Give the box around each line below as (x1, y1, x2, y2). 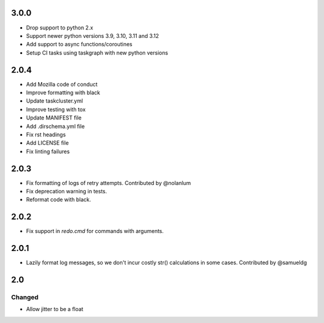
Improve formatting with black (26, 89, 100, 96)
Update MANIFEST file (26, 114, 82, 121)
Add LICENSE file (26, 139, 69, 146)
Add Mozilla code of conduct (26, 80, 98, 88)
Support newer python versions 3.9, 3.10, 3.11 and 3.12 (26, 32, 159, 39)
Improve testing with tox (26, 106, 86, 113)
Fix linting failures (26, 148, 70, 155)
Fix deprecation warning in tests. (26, 188, 107, 195)
